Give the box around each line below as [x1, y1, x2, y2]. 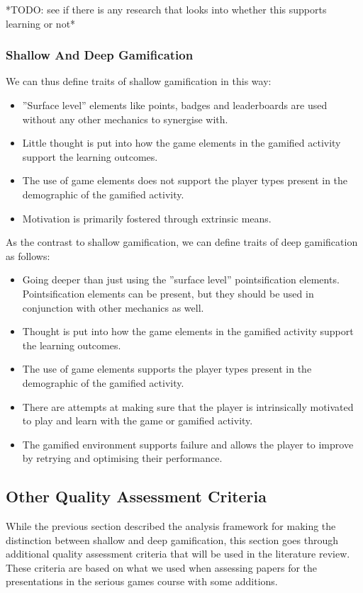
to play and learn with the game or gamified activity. [22, 413, 253, 428]
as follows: [6, 248, 50, 263]
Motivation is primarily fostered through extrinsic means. [22, 210, 272, 225]
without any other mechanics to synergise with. [22, 111, 228, 126]
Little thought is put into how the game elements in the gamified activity [22, 135, 341, 150]
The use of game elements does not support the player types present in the [22, 173, 348, 188]
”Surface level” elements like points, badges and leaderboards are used [22, 98, 328, 112]
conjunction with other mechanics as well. [22, 300, 204, 315]
